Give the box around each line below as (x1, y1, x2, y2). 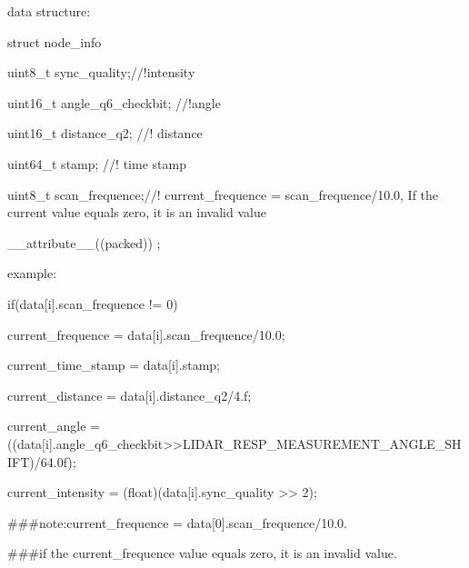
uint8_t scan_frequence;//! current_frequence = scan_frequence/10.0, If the (7, 184, 439, 204)
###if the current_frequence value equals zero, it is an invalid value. (7, 543, 397, 563)
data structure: (7, 2, 91, 20)
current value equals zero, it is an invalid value (7, 203, 266, 222)
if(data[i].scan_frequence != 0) (7, 294, 178, 313)
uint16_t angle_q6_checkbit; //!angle (7, 93, 221, 112)
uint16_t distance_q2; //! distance (7, 124, 203, 143)
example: (7, 264, 57, 283)
